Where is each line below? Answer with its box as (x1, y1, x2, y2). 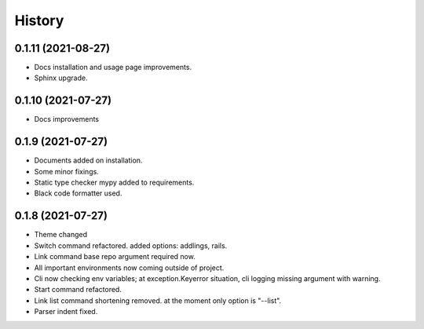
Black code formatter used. (34, 188, 122, 198)
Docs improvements (34, 115, 100, 124)
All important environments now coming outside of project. (34, 263, 225, 272)
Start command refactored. (34, 285, 122, 294)
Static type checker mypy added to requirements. (34, 177, 195, 188)
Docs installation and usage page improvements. (34, 63, 192, 72)
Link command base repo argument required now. (34, 252, 196, 261)
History (14, 12, 64, 29)
